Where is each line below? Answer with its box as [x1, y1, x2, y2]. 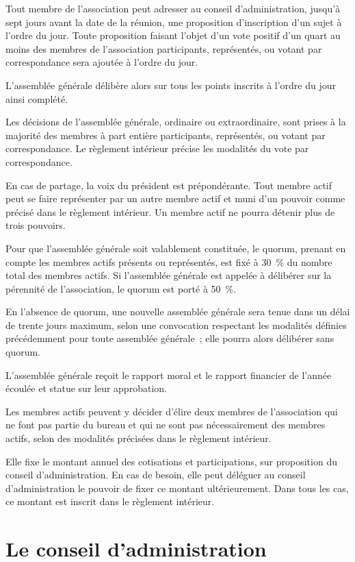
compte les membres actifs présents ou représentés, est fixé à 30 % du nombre [5, 254, 332, 269]
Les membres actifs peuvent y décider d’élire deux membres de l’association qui [5, 404, 338, 418]
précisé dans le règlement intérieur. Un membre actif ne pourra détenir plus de [5, 204, 335, 219]
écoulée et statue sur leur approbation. [5, 381, 167, 395]
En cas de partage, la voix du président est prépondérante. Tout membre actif [5, 178, 332, 192]
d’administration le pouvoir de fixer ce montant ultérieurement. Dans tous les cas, [5, 480, 349, 495]
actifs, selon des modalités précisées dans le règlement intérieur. [5, 431, 272, 445]
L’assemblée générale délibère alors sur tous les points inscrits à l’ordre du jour [5, 77, 337, 92]
